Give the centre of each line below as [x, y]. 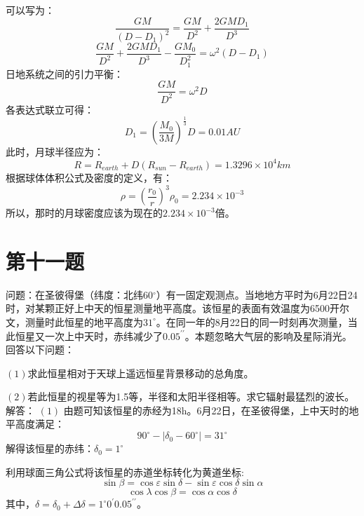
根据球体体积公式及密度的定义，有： [89, 177]
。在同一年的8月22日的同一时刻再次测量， [252, 321]
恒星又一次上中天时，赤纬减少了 [89, 335]
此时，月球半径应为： [55, 151]
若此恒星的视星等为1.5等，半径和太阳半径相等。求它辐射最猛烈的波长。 [191, 396]
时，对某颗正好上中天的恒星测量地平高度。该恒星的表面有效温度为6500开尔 [177, 308]
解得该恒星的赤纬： [50, 448]
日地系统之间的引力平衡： [65, 73]
